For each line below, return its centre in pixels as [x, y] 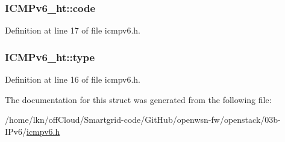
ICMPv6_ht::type [50, 57]
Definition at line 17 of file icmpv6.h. [73, 30]
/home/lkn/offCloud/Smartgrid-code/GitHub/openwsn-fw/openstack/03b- [143, 120]
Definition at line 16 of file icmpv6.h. [73, 79]
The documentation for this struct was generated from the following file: [138, 99]
